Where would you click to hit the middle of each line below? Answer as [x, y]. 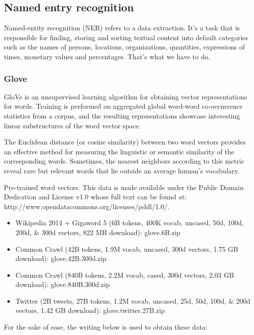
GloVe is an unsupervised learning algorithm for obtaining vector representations [126, 96]
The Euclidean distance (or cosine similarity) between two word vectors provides [125, 142]
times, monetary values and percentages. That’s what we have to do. [107, 56]
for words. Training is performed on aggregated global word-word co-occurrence [123, 106]
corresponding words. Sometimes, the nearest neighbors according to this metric [124, 161]
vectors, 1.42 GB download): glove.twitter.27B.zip [90, 310]
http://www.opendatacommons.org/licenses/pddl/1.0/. [87, 206]
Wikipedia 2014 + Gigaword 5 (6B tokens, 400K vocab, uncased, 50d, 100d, [130, 223]
